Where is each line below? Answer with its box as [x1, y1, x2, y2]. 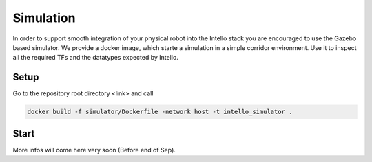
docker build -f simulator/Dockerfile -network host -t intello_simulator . [27, 108, 293, 116]
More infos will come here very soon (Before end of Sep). [12, 146, 176, 154]
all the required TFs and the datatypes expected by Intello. [12, 54, 178, 62]
